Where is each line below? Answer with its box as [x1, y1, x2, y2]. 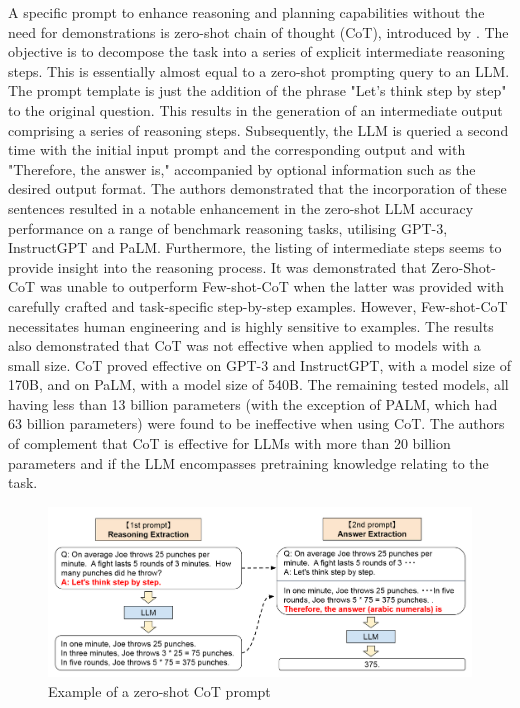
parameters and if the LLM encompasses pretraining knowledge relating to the [8, 452, 489, 473]
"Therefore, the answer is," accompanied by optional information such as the [8, 158, 476, 179]
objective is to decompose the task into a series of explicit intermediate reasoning [8, 41, 505, 62]
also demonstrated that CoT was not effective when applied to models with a [8, 335, 481, 356]
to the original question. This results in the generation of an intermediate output [8, 99, 503, 120]
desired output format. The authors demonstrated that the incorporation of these [8, 178, 507, 199]
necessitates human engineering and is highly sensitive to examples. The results [8, 315, 494, 336]
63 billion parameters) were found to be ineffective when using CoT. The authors [8, 413, 505, 434]
